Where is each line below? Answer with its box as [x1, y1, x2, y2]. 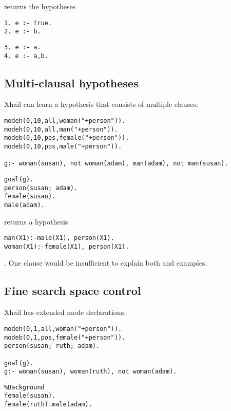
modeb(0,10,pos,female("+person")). [4, 134, 129, 142]
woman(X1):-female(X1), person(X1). [4, 242, 129, 250]
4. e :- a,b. [4, 52, 48, 60]
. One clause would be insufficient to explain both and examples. [4, 257, 207, 268]
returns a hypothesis [4, 216, 68, 227]
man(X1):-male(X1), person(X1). [4, 234, 114, 242]
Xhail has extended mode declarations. [4, 307, 126, 317]
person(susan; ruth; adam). [4, 342, 100, 350]
